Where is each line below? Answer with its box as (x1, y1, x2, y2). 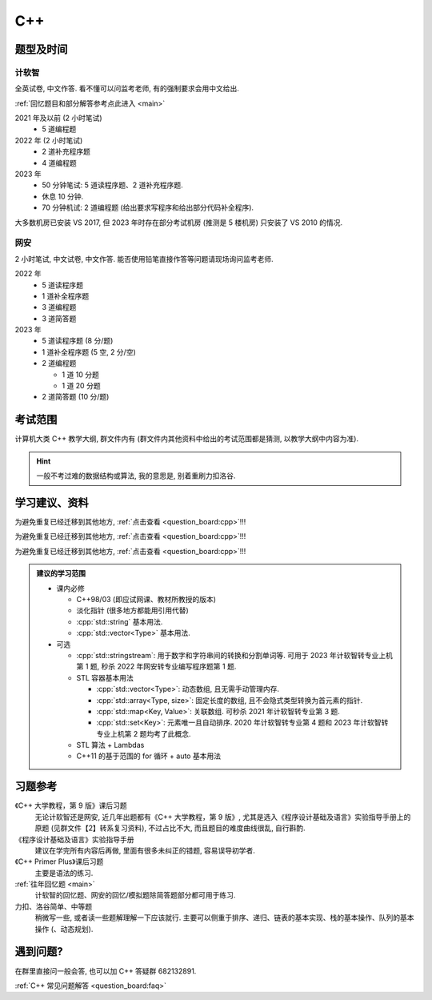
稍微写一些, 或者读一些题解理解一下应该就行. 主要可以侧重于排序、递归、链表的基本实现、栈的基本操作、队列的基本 (34, 913, 414, 922)
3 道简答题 (42, 313, 77, 323)
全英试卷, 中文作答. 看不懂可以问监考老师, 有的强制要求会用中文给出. (14, 84, 239, 94)
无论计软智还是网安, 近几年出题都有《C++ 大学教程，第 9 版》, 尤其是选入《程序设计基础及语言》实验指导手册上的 (34, 812, 411, 821)
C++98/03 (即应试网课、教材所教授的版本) (76, 594, 216, 604)
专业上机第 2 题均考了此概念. (96, 729, 191, 738)
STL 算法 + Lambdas (76, 741, 145, 750)
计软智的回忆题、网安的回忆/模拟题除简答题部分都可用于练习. (34, 890, 236, 900)
